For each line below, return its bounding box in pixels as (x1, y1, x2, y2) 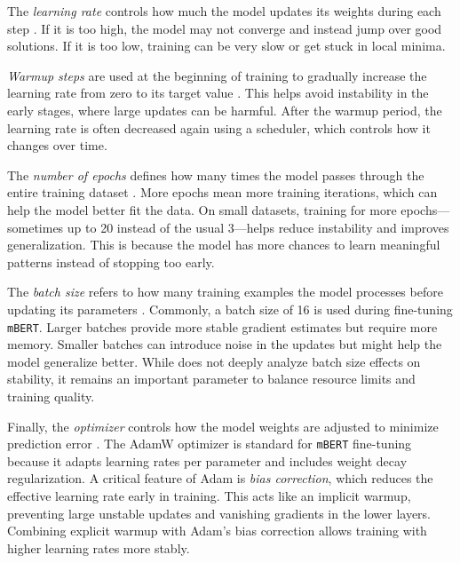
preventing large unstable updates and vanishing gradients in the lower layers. (7, 504, 431, 522)
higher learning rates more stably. (7, 538, 190, 557)
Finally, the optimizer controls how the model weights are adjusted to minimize (7, 416, 439, 435)
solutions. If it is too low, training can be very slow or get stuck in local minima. (7, 36, 446, 55)
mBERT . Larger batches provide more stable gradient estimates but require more (7, 317, 438, 336)
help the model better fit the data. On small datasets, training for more (7, 200, 397, 218)
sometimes (7, 218, 64, 236)
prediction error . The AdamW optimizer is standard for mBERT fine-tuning (7, 434, 412, 453)
